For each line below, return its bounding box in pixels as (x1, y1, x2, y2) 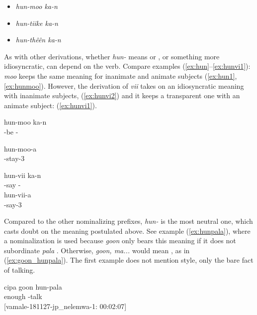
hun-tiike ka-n (15, 17, 58, 28)
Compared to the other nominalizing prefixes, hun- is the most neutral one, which (4, 216, 253, 226)
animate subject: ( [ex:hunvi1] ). (4, 100, 97, 110)
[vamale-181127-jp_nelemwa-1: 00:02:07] (4, 301, 127, 311)
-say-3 (4, 199, 22, 209)
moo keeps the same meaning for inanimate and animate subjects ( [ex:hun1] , (4, 70, 237, 81)
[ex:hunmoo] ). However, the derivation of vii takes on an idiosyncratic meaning (4, 80, 244, 91)
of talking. (4, 265, 35, 275)
